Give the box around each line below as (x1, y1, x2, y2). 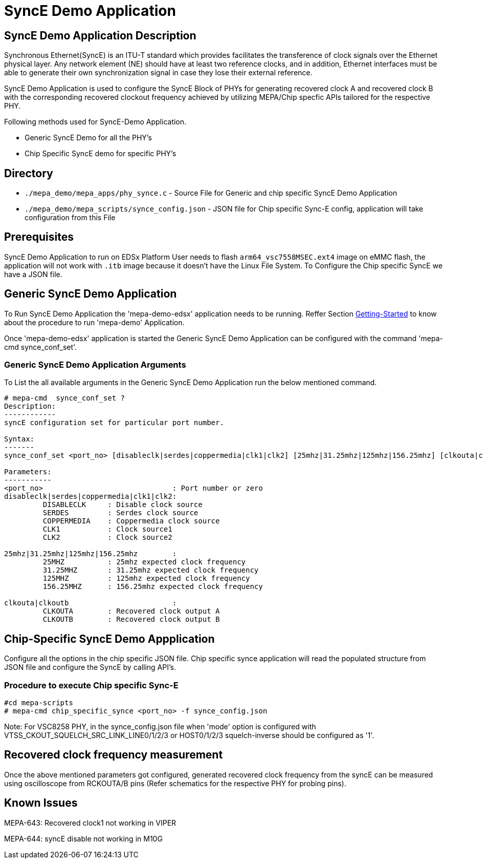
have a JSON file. (4, 269, 62, 279)
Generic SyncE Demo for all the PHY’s (25, 133, 152, 142)
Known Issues (4, 796, 78, 810)
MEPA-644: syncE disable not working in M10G (4, 834, 163, 843)
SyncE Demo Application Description (4, 29, 196, 42)
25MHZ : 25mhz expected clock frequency (42, 558, 246, 566)
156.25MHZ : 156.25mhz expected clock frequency (42, 582, 263, 591)
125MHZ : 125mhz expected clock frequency (42, 574, 250, 583)
